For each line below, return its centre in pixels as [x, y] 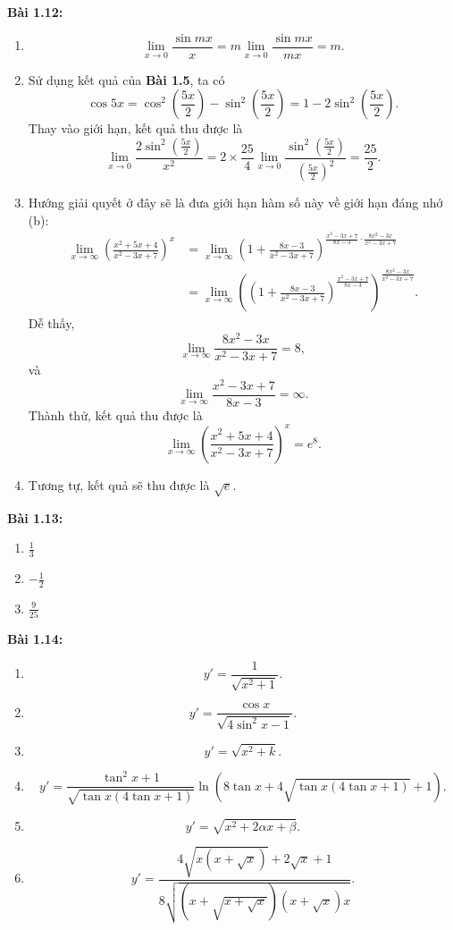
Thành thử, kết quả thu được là [115, 414]
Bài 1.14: [35, 639]
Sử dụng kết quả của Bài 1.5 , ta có [126, 79]
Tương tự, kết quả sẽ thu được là [119, 484]
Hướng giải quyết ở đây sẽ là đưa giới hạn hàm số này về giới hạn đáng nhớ [235, 203]
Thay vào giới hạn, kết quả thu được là [135, 128]
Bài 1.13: [35, 517]
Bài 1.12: [35, 12]
